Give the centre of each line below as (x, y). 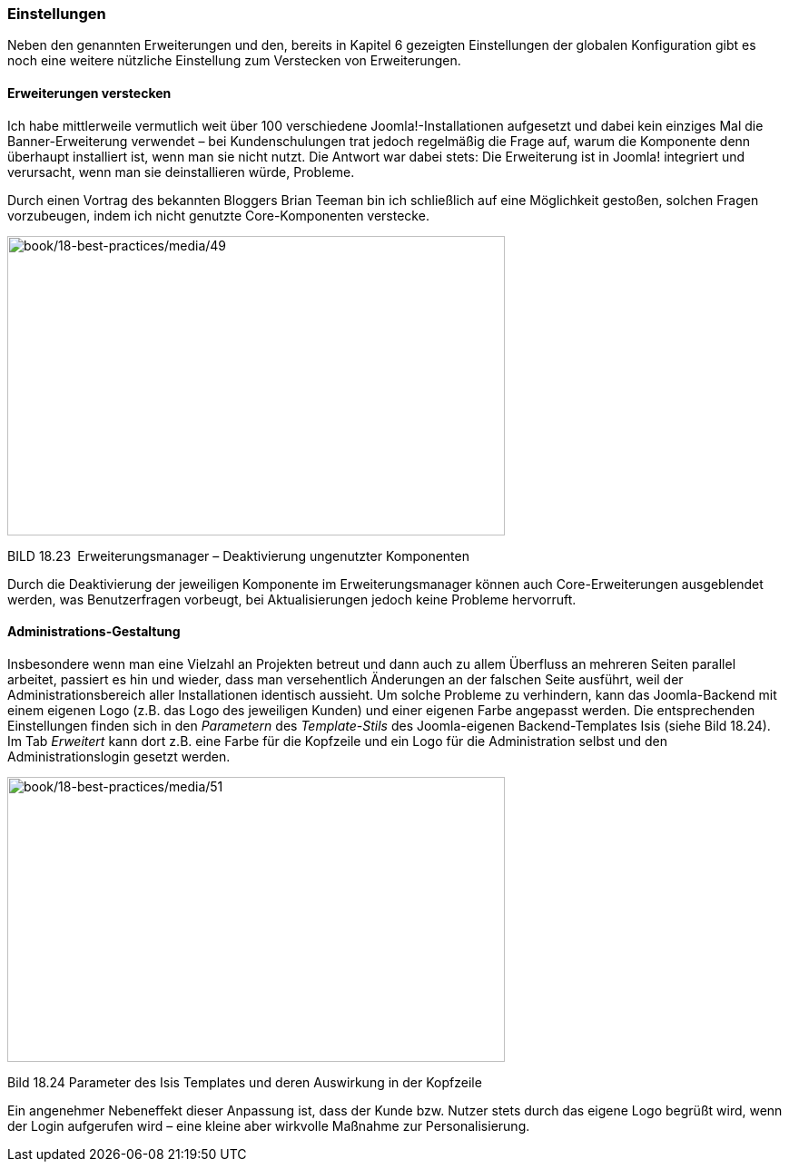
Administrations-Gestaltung (94, 632)
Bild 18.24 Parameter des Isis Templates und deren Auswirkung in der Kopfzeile (245, 1082)
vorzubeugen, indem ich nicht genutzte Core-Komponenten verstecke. (218, 215)
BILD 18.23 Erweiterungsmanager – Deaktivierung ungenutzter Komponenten (238, 555)
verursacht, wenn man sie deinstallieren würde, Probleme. (181, 172)
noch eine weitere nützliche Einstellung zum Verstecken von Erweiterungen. (234, 61)
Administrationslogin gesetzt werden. (119, 756)
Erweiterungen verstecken (89, 93)
